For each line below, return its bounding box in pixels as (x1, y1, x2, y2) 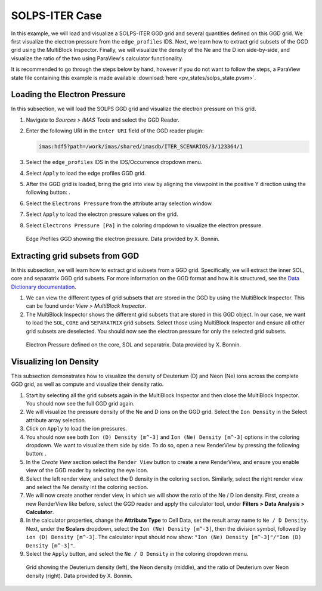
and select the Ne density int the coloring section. (26, 483, 148, 490)
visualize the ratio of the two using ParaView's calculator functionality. (11, 54, 184, 62)
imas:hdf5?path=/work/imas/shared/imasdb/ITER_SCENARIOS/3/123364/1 (38, 143, 243, 150)
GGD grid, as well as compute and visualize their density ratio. (11, 380, 164, 388)
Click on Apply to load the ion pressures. (26, 425, 128, 432)
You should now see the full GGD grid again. (26, 400, 135, 407)
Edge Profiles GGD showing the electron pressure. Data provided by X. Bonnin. (26, 235, 220, 242)
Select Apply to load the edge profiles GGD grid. (26, 169, 146, 177)
